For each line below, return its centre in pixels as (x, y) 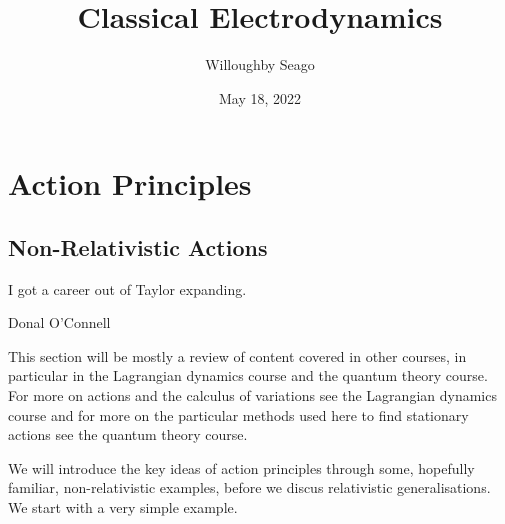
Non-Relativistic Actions (138, 246)
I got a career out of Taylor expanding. (127, 288)
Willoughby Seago (260, 64)
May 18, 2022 (260, 97)
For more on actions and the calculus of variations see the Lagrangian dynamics (252, 395)
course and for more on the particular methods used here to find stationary (238, 414)
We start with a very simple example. (123, 507)
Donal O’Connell (59, 322)
